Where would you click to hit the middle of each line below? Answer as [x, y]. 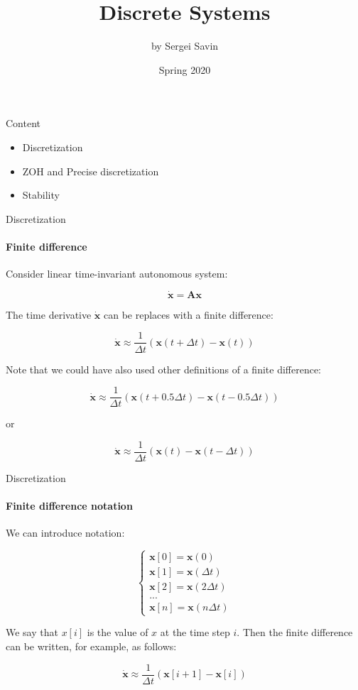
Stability [41, 195]
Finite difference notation [69, 506]
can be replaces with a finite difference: [189, 314]
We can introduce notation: [65, 533]
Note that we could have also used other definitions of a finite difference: [164, 369]
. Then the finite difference [295, 632]
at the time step [195, 632]
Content [23, 123]
